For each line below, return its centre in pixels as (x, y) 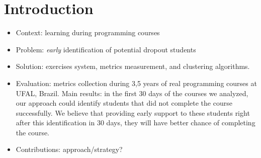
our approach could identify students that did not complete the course (124, 103)
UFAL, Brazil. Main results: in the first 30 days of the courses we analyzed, (132, 93)
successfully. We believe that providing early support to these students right (133, 112)
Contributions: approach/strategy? (69, 149)
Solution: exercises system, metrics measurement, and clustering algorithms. (133, 66)
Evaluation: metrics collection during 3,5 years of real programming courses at (136, 83)
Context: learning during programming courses (88, 32)
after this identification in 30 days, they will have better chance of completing (136, 123)
